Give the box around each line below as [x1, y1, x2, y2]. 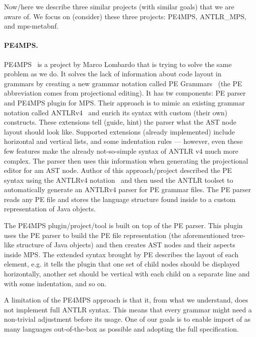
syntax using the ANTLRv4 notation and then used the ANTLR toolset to [4, 174, 233, 185]
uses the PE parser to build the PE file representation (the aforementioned [4, 230, 229, 240]
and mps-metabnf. [4, 21, 59, 31]
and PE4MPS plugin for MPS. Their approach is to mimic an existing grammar [4, 97, 245, 107]
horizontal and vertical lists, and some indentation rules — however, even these [4, 136, 243, 146]
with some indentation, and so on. [4, 278, 107, 288]
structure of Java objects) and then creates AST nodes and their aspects [16, 239, 235, 250]
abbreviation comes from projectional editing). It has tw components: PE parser [4, 88, 246, 98]
